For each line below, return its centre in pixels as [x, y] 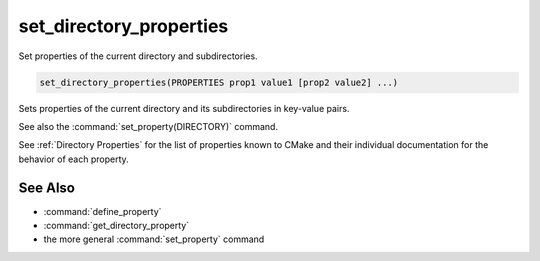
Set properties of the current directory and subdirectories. [138, 56]
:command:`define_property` [102, 211]
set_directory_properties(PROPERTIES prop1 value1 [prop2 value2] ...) [219, 82]
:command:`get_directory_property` [116, 225]
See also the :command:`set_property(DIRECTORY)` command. [148, 126]
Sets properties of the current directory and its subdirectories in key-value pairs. [184, 108]
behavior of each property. [73, 159]
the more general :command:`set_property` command [154, 239]
